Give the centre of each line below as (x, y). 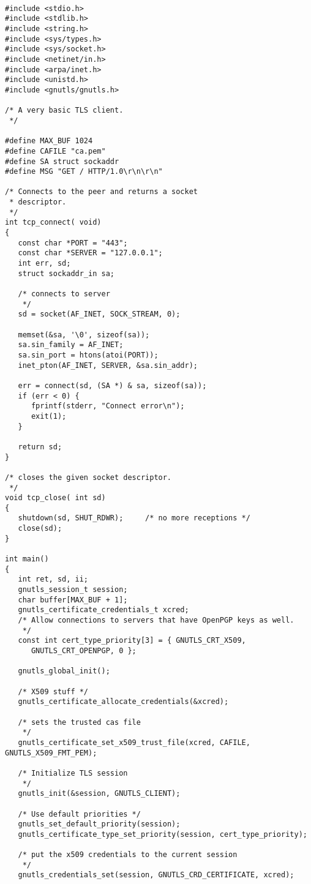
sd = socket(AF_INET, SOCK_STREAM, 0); (99, 314)
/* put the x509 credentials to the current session (128, 855)
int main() (27, 559)
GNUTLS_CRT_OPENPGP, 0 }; (84, 651)
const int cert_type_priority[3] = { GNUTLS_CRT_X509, (132, 641)
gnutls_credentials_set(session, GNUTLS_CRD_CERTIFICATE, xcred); (156, 875)
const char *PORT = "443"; (73, 243)
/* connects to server (64, 294)
